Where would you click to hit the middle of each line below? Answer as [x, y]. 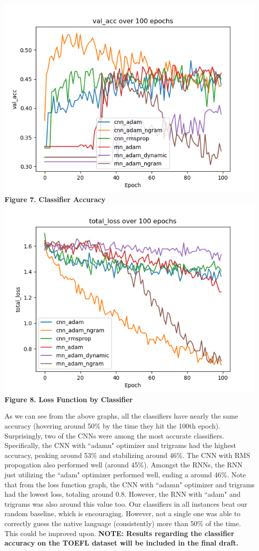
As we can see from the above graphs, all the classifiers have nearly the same [121, 416]
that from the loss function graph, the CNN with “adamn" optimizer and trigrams [130, 484]
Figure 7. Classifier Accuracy [55, 199]
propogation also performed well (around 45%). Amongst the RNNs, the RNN [124, 465]
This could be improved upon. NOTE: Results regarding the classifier [120, 533]
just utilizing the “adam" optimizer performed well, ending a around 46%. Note [125, 474]
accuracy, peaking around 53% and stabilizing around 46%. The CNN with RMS [127, 455]
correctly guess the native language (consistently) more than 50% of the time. [123, 523]
